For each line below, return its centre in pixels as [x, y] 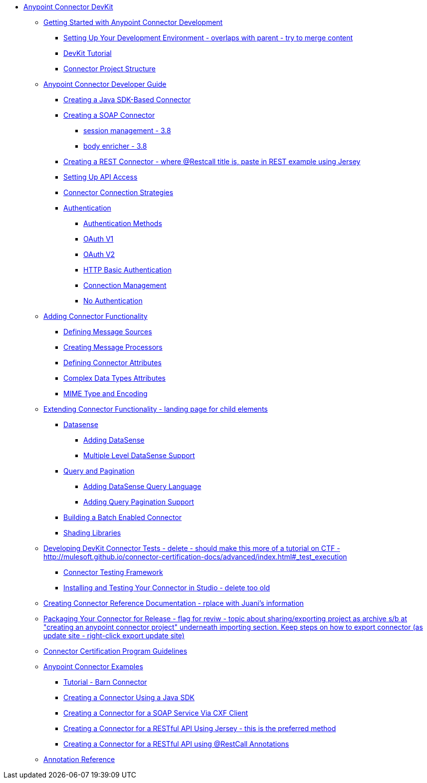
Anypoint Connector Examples [93, 666]
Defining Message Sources [108, 332]
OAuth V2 [99, 254]
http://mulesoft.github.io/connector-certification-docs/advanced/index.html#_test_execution [195, 557]
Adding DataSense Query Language [142, 486]
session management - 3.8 [127, 130]
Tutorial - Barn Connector [105, 682]
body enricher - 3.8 [115, 146]
